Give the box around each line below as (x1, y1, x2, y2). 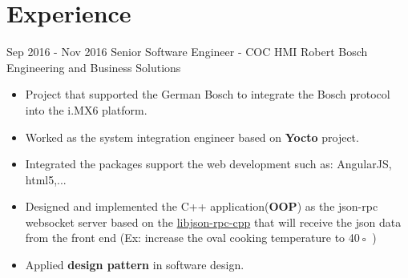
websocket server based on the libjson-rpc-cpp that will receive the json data (25, 213, 402, 230)
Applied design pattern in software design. (25, 256, 244, 273)
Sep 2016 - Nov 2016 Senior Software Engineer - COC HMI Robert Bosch (6, 43, 368, 60)
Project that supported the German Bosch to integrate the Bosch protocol (25, 86, 390, 103)
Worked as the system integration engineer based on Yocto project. (25, 128, 359, 145)
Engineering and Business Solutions (6, 58, 181, 75)
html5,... (25, 171, 67, 187)
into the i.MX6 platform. (25, 101, 147, 118)
